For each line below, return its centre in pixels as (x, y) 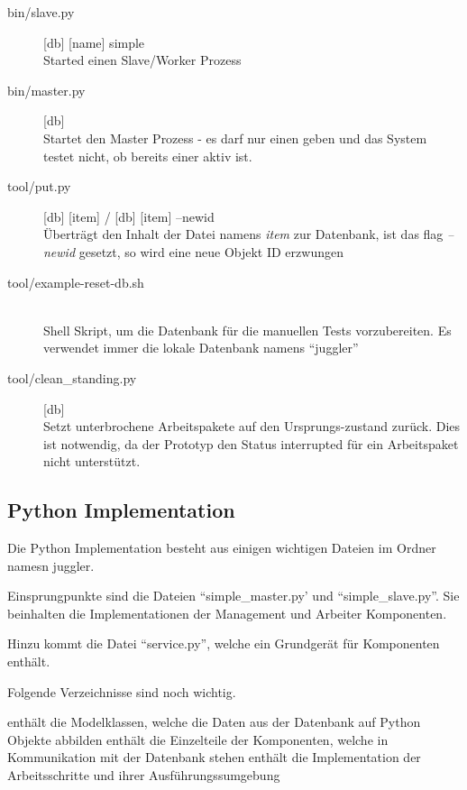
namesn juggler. (51, 565)
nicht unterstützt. (92, 461)
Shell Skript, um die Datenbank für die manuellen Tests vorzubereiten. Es (247, 330)
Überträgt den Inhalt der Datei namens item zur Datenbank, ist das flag (243, 234)
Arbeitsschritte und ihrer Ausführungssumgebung (144, 775)
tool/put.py (39, 186)
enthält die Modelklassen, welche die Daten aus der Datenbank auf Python (214, 722)
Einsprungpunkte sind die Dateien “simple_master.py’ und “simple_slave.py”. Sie (233, 596)
